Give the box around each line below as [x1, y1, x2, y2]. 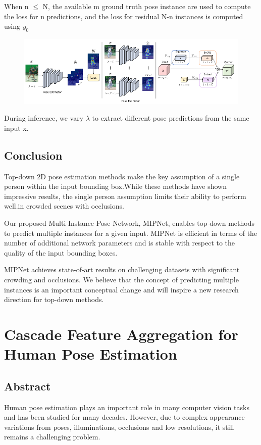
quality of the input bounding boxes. [4, 247, 118, 258]
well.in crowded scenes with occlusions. [4, 201, 124, 211]
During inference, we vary [4, 113, 84, 123]
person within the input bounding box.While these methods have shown [4, 181, 227, 191]
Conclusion [4, 147, 63, 163]
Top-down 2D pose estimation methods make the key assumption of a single [4, 171, 240, 181]
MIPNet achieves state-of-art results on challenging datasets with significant [4, 264, 240, 275]
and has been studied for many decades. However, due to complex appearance [4, 412, 245, 422]
